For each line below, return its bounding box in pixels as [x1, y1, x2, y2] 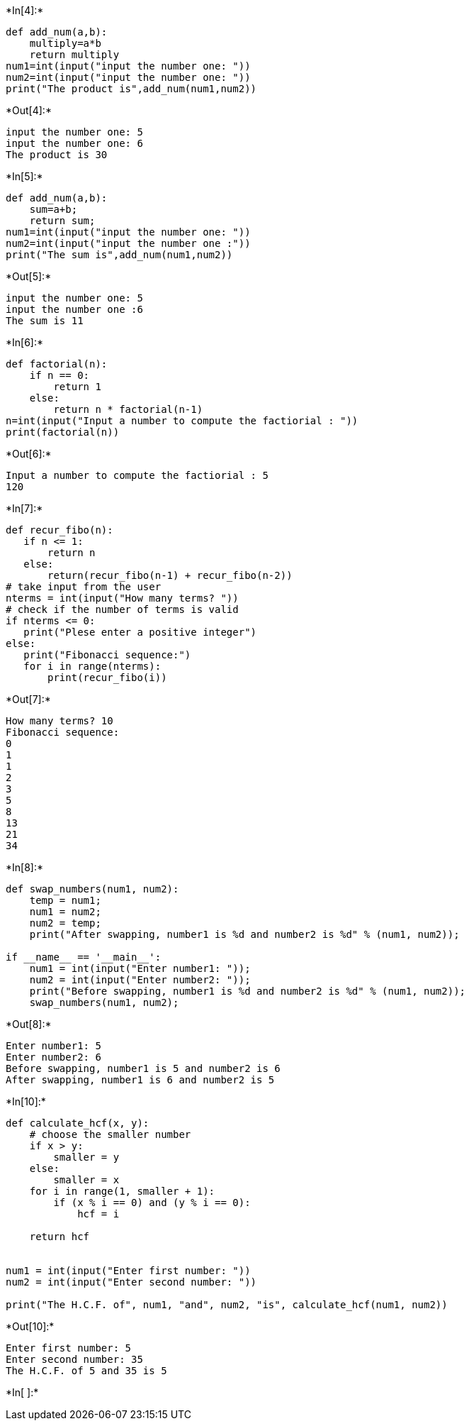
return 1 [53, 381, 101, 392]
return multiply [29, 49, 120, 60]
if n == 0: [29, 370, 90, 381]
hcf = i [77, 1208, 120, 1220]
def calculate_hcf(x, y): [6, 1117, 149, 1129]
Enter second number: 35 [6, 1354, 143, 1365]
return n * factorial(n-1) [53, 404, 203, 415]
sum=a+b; [29, 204, 78, 215]
